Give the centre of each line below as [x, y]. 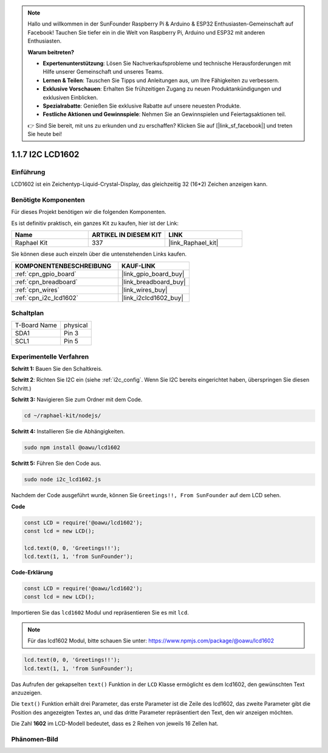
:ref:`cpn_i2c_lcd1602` [47, 298]
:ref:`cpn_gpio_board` [46, 273]
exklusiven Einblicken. [70, 97]
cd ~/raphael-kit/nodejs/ [63, 416]
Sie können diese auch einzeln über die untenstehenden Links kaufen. [99, 254]
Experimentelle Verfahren [50, 357]
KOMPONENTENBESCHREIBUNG [63, 266]
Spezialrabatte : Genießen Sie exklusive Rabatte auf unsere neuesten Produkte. [142, 106]
